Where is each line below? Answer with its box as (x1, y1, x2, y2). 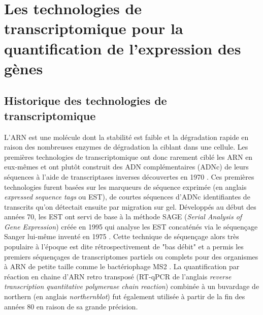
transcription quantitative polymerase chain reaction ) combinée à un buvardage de (4, 281, 259, 292)
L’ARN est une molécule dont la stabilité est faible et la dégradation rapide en (4, 131, 249, 142)
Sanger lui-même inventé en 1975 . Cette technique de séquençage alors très (4, 231, 239, 242)
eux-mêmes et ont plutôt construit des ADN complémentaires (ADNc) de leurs (4, 161, 249, 172)
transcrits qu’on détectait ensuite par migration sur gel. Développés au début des (4, 201, 256, 212)
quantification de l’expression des (4, 38, 241, 59)
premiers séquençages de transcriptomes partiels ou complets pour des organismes (4, 251, 258, 262)
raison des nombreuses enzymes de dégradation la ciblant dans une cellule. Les (4, 141, 248, 152)
